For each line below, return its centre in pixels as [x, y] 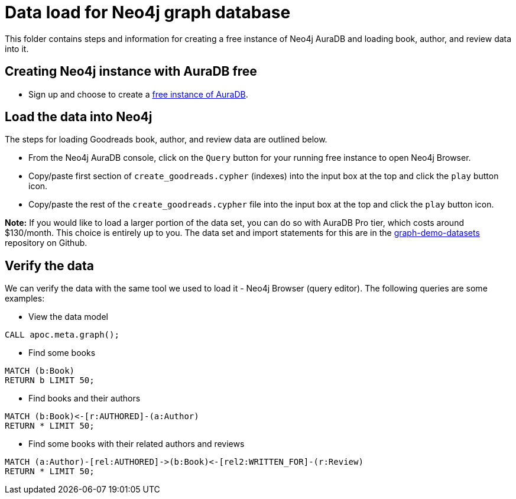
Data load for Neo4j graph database [148, 12]
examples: [25, 299]
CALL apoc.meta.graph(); [62, 335]
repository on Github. [46, 243]
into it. [17, 48]
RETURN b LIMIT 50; [50, 380]
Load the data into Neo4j [79, 117]
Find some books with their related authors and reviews [137, 444]
